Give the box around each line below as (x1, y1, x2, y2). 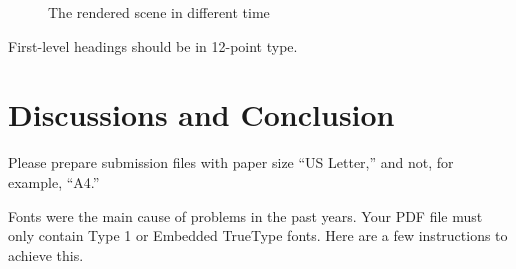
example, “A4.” (8, 171, 100, 192)
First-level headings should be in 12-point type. (8, 35, 298, 56)
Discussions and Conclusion (8, 94, 395, 135)
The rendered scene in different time (48, 2, 270, 22)
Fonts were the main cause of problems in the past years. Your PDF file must (8, 205, 483, 226)
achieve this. (8, 244, 84, 265)
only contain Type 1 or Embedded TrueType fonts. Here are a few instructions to (8, 225, 508, 246)
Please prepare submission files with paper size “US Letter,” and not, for (8, 152, 454, 173)
